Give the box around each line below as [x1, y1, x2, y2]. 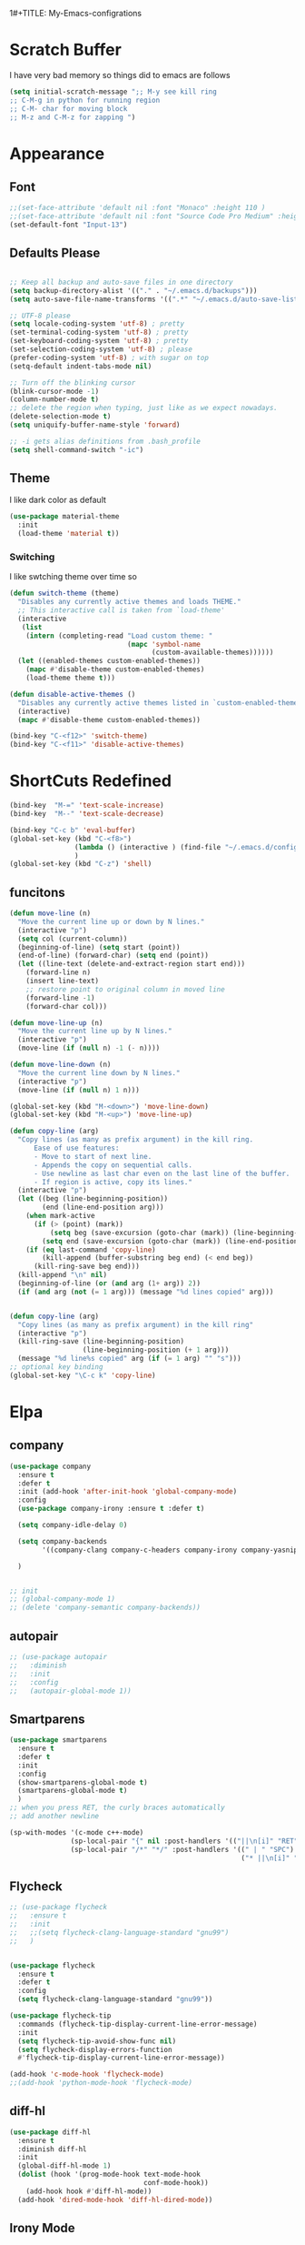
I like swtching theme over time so [9, 571, 138, 582]
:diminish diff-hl [17, 2144, 88, 2154]
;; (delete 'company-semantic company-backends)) [9, 1603, 202, 1613]
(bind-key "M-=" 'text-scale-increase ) [9, 800, 165, 810]
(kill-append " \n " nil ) [17, 1271, 107, 1280]
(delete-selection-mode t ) [9, 412, 112, 421]
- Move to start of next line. [33, 1152, 152, 1161]
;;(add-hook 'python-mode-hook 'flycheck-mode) [9, 2079, 193, 2088]
